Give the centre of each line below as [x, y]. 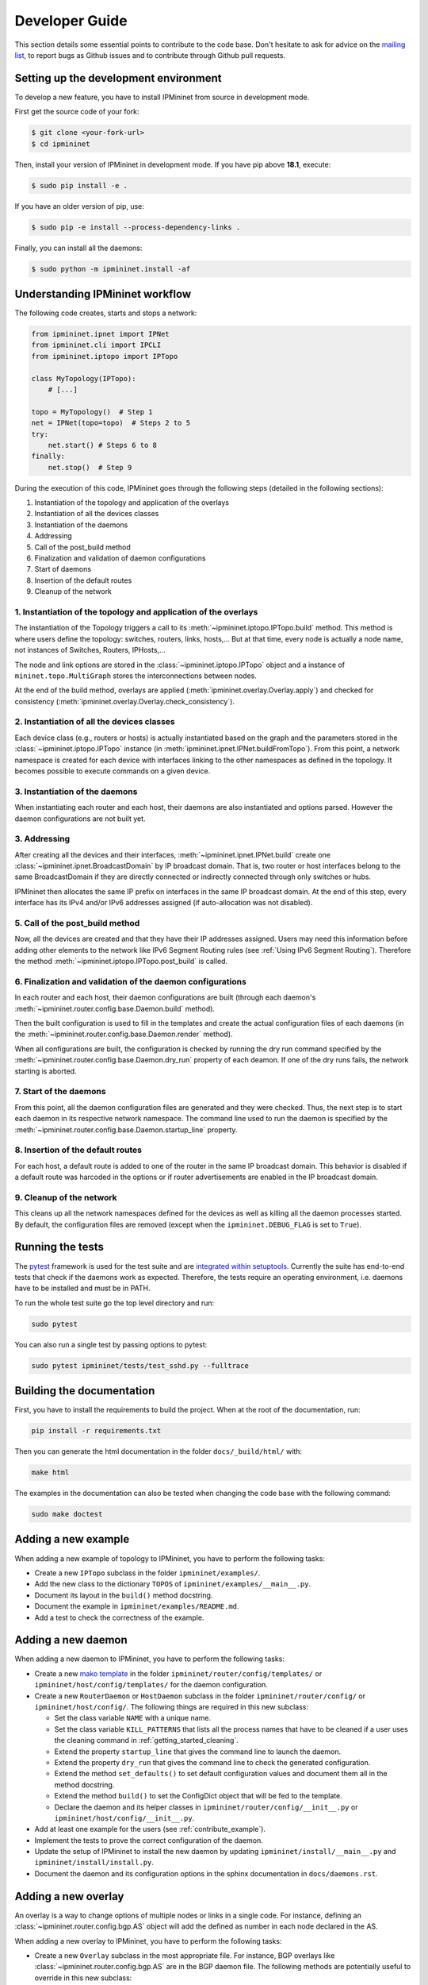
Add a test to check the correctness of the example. [119, 1617]
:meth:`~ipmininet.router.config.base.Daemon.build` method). [115, 1008]
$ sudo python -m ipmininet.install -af [111, 269]
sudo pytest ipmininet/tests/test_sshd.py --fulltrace [140, 1365]
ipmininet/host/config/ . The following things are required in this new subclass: [172, 1706]
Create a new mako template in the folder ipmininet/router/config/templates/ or [178, 1673]
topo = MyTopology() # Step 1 [92, 412]
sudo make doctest [67, 1514]
